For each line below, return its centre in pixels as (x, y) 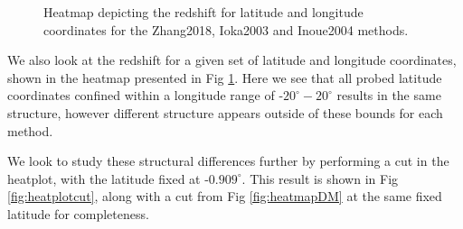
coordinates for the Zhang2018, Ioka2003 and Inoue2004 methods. (226, 29)
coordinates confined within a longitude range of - (146, 95)
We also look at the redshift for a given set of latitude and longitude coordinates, (232, 60)
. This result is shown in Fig (320, 178)
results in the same (389, 95)
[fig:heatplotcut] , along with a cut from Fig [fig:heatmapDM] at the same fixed (225, 196)
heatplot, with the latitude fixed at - (108, 178)
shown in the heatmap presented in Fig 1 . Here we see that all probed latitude (225, 77)
